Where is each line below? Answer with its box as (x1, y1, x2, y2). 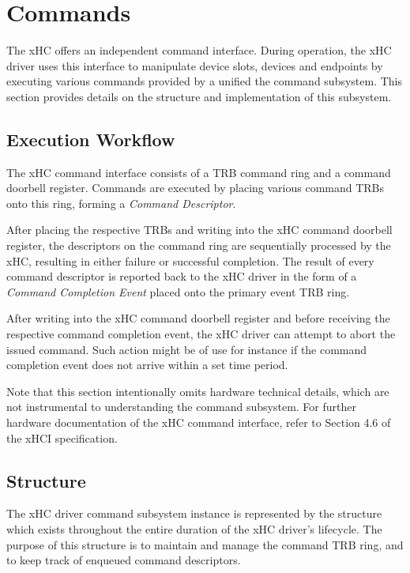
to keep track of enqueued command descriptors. (6, 552, 241, 568)
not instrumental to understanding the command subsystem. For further (6, 398, 356, 415)
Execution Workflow (6, 126, 175, 151)
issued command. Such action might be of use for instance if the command (6, 341, 367, 357)
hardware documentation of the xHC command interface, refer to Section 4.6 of (6, 414, 391, 431)
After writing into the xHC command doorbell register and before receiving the (6, 310, 390, 326)
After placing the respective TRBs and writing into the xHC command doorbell (6, 221, 393, 238)
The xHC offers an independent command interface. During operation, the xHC (6, 42, 392, 58)
